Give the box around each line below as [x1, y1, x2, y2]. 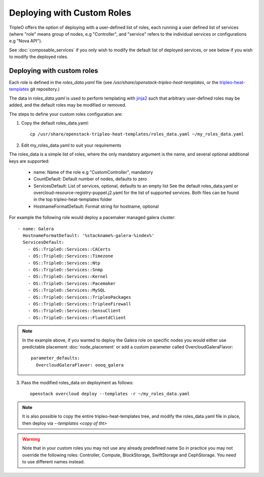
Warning [22, 436, 40, 442]
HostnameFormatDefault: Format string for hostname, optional [33, 203, 159, 209]
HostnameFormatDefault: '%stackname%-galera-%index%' [22, 233, 154, 238]
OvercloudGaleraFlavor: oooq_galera [36, 362, 124, 368]
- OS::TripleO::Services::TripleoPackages [27, 294, 132, 300]
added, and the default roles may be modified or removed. [9, 102, 127, 108]
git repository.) [30, 86, 60, 92]
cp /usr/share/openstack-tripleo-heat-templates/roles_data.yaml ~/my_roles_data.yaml [30, 131, 244, 137]
